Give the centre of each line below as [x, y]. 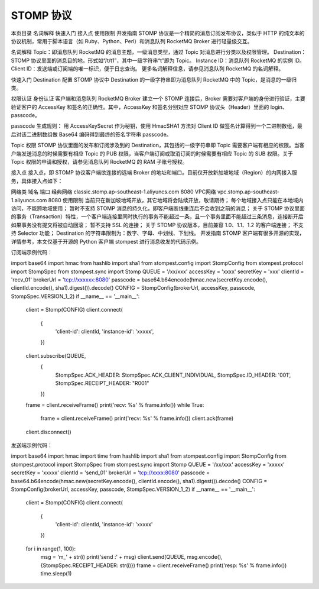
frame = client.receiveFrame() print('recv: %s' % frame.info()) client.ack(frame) [137, 418]
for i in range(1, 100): [51, 548]
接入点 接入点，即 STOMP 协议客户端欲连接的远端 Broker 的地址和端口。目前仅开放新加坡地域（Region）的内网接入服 [154, 173]
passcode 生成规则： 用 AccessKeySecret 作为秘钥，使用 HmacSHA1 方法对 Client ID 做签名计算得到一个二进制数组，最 [157, 126]
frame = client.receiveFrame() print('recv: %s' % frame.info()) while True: [115, 404]
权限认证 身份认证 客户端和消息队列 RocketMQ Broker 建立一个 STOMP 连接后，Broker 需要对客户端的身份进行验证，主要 [158, 99]
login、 [279, 107]
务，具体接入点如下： [37, 181]
